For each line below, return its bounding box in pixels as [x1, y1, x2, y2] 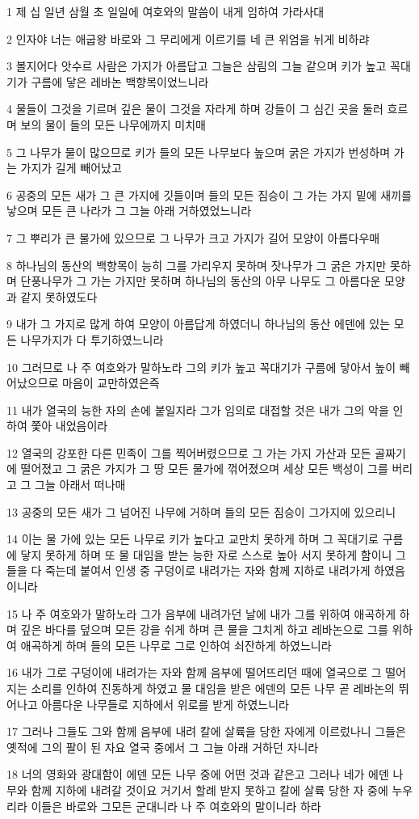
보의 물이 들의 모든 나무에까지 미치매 [20, 116, 206, 133]
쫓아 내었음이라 [31, 417, 108, 434]
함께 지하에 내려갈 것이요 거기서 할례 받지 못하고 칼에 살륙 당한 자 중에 [31, 781, 388, 798]
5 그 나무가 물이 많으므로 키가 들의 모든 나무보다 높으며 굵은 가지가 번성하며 [6, 143, 391, 160]
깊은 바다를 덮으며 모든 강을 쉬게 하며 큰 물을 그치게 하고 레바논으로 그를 [20, 621, 388, 638]
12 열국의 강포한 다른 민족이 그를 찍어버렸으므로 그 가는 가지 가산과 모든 [6, 444, 371, 461]
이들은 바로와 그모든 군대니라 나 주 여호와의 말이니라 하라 [31, 797, 321, 814]
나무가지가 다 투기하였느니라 [20, 331, 164, 348]
